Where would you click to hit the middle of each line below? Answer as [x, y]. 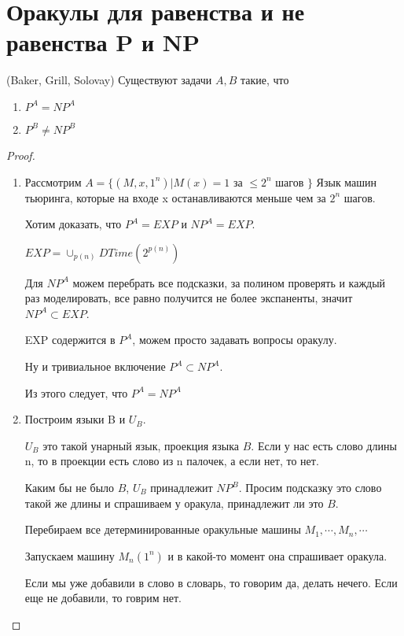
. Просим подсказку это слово [310, 488]
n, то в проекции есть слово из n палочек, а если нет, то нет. [172, 461]
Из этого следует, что [76, 392]
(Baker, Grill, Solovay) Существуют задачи [109, 80]
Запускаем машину [70, 555]
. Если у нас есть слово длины [324, 445]
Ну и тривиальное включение [95, 366]
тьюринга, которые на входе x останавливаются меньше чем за [175, 197]
